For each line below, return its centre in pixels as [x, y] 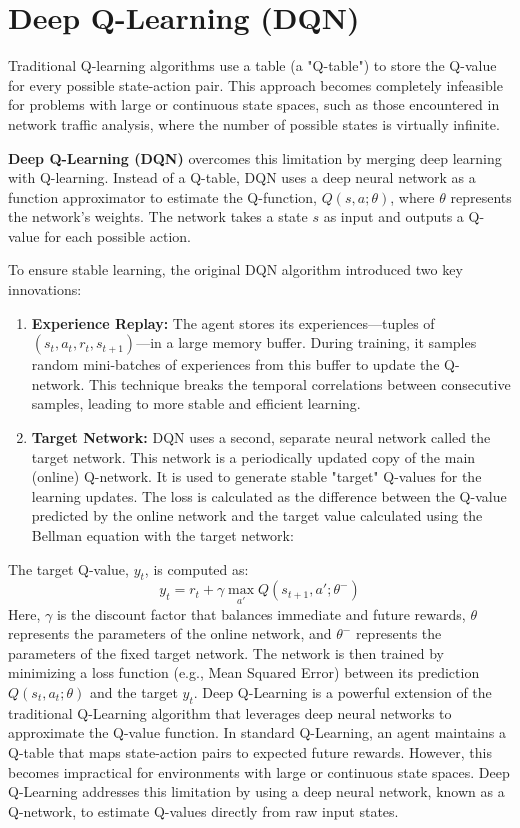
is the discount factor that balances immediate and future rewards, [261, 613]
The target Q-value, [68, 568]
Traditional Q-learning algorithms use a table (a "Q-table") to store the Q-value [252, 65]
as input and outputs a [393, 216]
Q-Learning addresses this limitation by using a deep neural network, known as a [256, 791]
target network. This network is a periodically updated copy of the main [253, 456]
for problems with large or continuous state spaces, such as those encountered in [254, 104]
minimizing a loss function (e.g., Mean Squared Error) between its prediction [244, 672]
